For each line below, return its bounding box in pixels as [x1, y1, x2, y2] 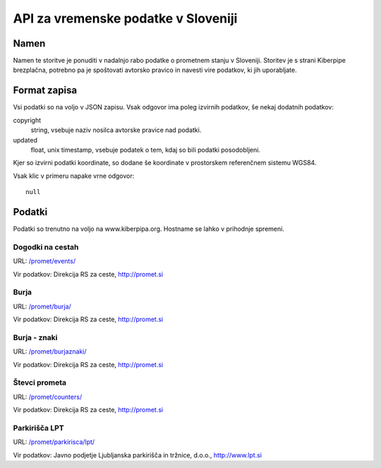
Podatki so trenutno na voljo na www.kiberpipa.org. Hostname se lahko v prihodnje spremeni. [13, 224, 285, 233]
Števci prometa [13, 378, 67, 388]
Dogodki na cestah [13, 242, 79, 252]
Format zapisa [13, 85, 78, 97]
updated [13, 136, 38, 144]
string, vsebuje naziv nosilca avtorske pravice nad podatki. [30, 126, 202, 134]
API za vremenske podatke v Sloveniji [13, 11, 238, 26]
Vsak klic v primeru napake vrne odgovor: [13, 172, 135, 180]
